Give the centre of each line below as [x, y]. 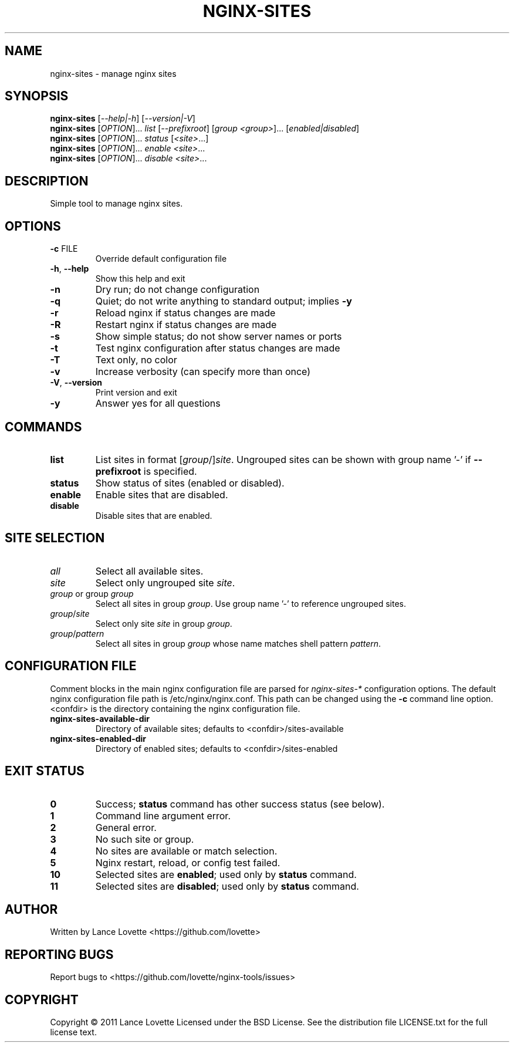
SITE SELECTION [55, 538]
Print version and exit [136, 393]
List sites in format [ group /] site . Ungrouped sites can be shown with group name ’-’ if [283, 459]
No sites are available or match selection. [186, 851]
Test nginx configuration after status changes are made [218, 348]
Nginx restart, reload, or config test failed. [188, 862]
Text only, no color [136, 360]
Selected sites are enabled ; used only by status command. [226, 874]
